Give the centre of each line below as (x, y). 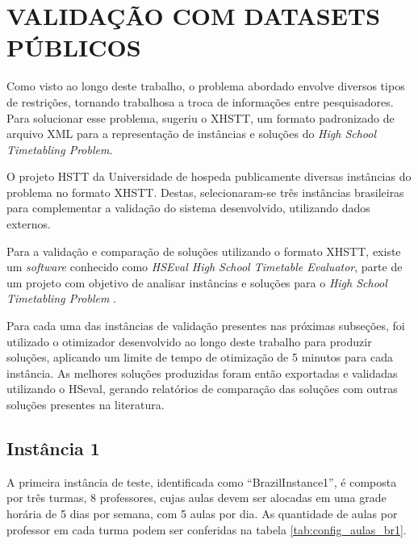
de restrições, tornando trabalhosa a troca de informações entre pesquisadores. (200, 101)
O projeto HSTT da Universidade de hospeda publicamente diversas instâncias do (209, 176)
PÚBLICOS (74, 47)
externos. (29, 224)
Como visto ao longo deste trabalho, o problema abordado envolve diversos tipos (206, 86)
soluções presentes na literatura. (86, 404)
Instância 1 (53, 448)
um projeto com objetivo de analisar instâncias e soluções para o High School (197, 282)
